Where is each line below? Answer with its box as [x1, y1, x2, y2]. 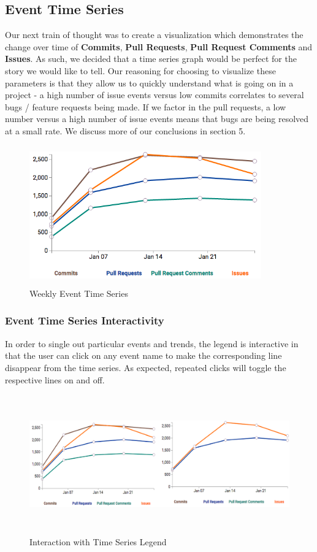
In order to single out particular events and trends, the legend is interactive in [5, 337, 299, 350]
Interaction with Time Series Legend [29, 535, 167, 548]
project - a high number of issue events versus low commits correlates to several [5, 88, 304, 101]
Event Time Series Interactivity [5, 313, 164, 328]
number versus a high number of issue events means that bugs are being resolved [5, 112, 309, 125]
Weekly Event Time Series [29, 286, 128, 299]
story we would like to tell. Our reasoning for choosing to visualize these [5, 64, 276, 77]
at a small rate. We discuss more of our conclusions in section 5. [5, 124, 246, 137]
